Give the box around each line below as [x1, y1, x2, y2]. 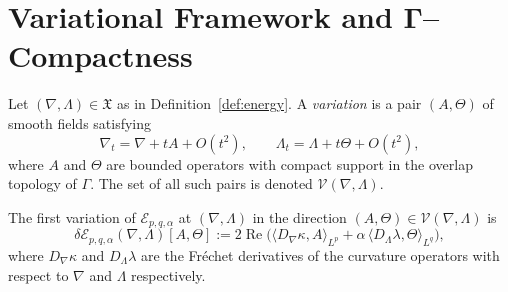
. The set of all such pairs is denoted [90, 173, 313, 194]
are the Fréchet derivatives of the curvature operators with [141, 244, 500, 265]
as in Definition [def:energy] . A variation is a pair [117, 93, 422, 114]
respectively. [131, 264, 206, 285]
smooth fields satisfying [8, 112, 152, 133]
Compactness [8, 35, 193, 76]
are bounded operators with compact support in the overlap [106, 153, 473, 174]
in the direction [252, 206, 347, 227]
